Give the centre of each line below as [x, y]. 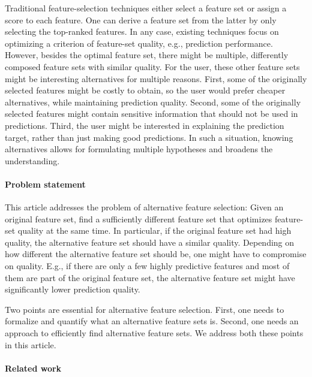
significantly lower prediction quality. [73, 289]
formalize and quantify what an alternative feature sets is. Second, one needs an [152, 321]
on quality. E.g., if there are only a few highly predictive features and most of [147, 266]
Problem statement [45, 184]
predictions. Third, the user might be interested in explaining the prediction [145, 125]
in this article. [31, 344]
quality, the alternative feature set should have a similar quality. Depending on [150, 242]
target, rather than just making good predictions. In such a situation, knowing [149, 137]
